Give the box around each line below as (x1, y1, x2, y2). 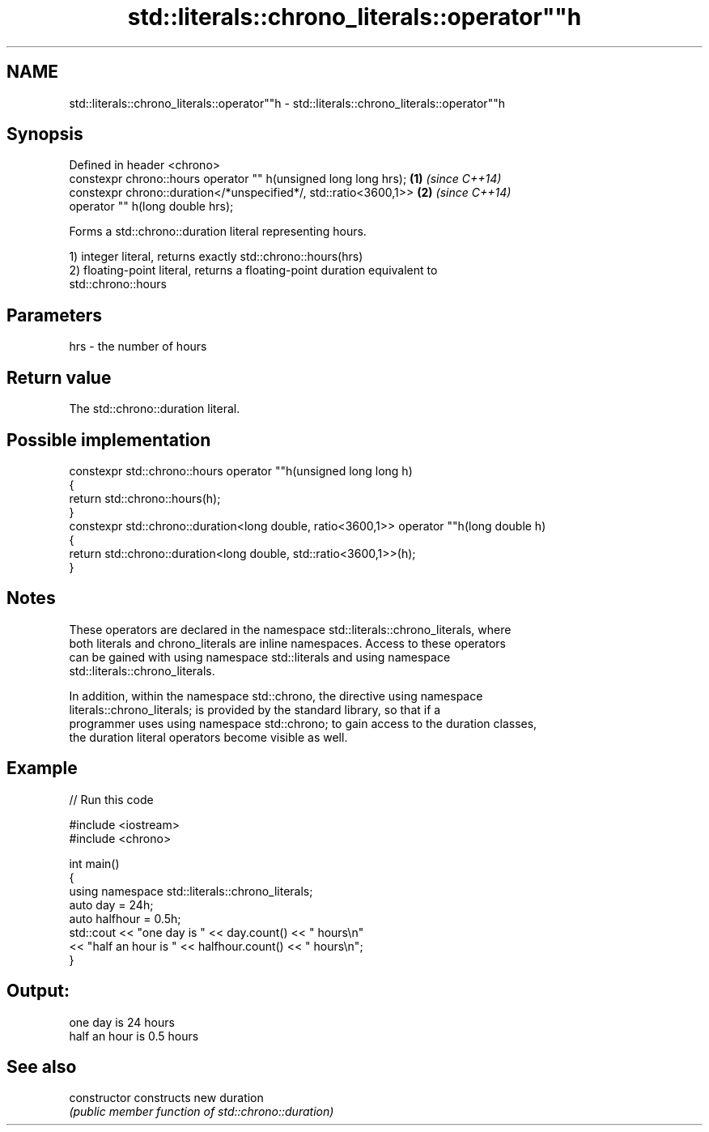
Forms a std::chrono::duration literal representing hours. (69, 224, 367, 239)
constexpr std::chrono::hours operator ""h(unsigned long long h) (69, 463, 413, 478)
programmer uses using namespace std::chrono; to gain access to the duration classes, (69, 716, 537, 730)
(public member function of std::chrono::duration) (69, 1104, 334, 1119)
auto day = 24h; (69, 897, 154, 912)
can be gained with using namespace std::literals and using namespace (69, 649, 451, 664)
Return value (6, 367, 112, 388)
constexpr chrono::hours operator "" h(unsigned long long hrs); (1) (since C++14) (69, 172, 502, 186)
